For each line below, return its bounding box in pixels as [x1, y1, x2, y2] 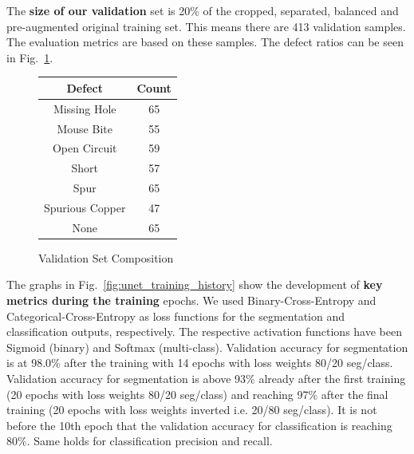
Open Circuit [52, 140, 117, 156]
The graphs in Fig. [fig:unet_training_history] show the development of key [6, 276, 383, 293]
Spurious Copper [44, 199, 126, 215]
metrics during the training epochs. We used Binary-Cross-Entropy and [6, 292, 377, 309]
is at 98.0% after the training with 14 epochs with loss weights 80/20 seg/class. [6, 354, 393, 371]
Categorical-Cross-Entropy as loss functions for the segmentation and [6, 307, 345, 324]
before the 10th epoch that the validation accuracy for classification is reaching [6, 416, 392, 433]
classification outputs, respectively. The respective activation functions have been [6, 323, 402, 340]
